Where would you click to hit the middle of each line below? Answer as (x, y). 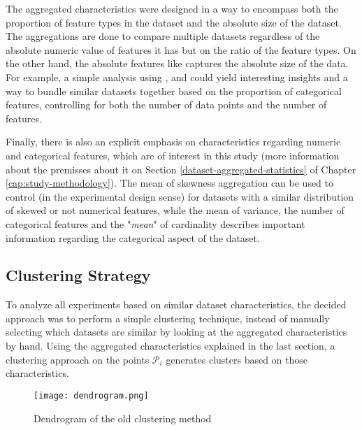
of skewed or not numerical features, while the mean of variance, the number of (175, 210)
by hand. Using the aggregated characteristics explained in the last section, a (171, 346)
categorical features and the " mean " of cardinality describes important (155, 223)
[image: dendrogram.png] (91, 395)
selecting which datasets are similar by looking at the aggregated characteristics (176, 332)
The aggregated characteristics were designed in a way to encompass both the (172, 8)
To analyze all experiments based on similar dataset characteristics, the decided (176, 304)
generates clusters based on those (237, 359)
